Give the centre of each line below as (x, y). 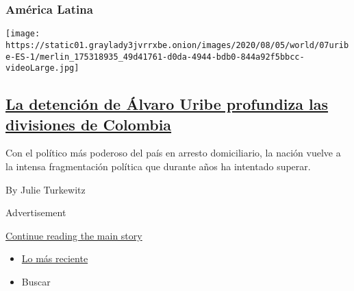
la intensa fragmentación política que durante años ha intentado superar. (158, 166)
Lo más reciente (55, 258)
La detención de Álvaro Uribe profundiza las (167, 104)
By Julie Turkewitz (46, 189)
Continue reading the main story (74, 235)
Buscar (36, 281)
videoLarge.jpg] (42, 68)
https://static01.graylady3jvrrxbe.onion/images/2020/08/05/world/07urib (177, 45)
